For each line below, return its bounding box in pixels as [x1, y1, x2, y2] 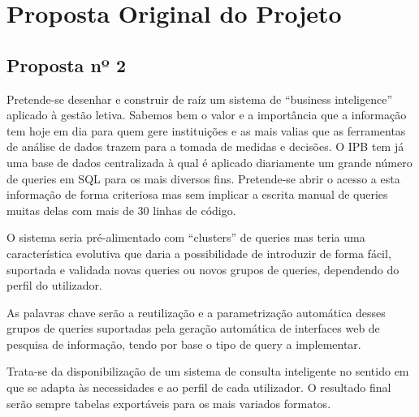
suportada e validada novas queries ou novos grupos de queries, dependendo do [6, 260, 400, 277]
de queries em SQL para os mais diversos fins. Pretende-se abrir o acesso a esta [6, 170, 400, 187]
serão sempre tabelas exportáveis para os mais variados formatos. [6, 394, 331, 411]
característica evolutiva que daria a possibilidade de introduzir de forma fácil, [6, 244, 391, 261]
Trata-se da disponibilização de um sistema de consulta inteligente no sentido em [6, 363, 409, 380]
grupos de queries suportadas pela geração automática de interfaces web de [6, 320, 380, 337]
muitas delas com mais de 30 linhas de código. [6, 201, 236, 218]
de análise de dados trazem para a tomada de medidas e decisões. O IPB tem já [6, 138, 404, 155]
